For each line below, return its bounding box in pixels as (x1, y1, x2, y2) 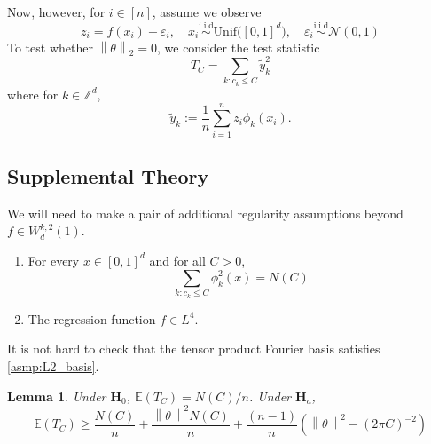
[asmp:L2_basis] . (7, 356, 99, 375)
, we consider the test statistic (157, 37, 320, 56)
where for (7, 84, 59, 103)
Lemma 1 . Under (7, 386, 106, 405)
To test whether (7, 37, 93, 56)
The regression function (27, 309, 156, 328)
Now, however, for (7, 3, 106, 20)
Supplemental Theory (7, 162, 209, 189)
